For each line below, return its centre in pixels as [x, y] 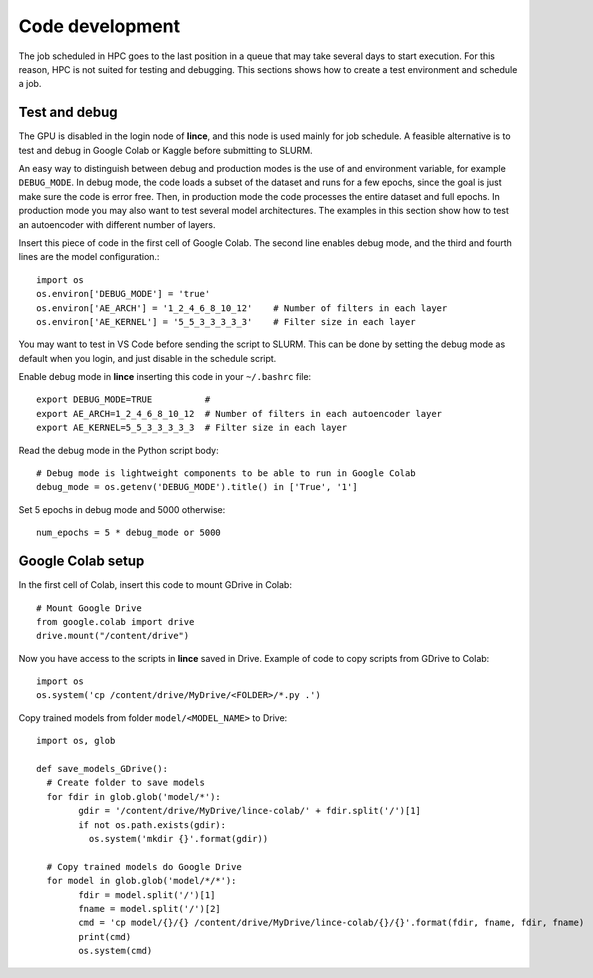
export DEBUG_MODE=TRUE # [123, 399]
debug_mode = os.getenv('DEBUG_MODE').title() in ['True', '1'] [197, 487]
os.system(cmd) [115, 951]
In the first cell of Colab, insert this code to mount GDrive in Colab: [155, 585]
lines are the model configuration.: [89, 257]
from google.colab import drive [115, 621]
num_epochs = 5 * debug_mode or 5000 [129, 533]
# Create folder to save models [125, 783]
